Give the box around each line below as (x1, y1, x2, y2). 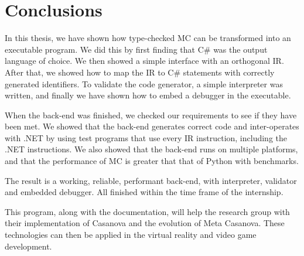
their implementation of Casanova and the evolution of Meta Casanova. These (5, 217, 285, 229)
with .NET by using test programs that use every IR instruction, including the (5, 131, 288, 144)
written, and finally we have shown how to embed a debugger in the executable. (5, 89, 291, 101)
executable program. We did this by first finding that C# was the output (5, 43, 268, 55)
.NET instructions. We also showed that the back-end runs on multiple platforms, (5, 143, 298, 155)
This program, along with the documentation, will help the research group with (5, 205, 290, 217)
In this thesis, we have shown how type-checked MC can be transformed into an (5, 32, 291, 44)
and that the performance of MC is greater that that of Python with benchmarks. (5, 155, 299, 167)
